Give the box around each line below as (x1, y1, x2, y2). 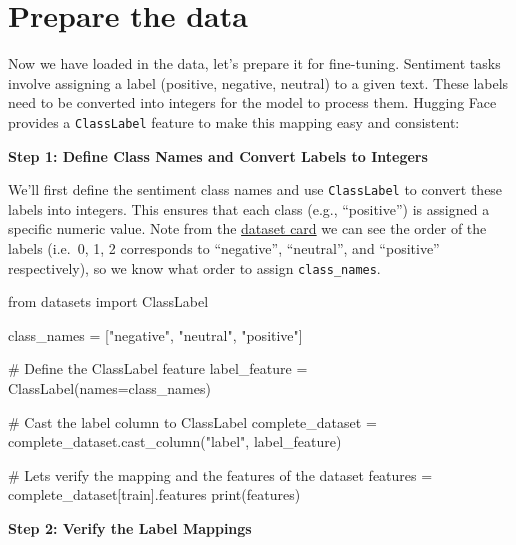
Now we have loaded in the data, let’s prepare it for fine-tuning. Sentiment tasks (8, 53, 501, 74)
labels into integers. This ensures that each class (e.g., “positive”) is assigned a (8, 198, 490, 219)
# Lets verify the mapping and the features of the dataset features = (8, 464, 433, 485)
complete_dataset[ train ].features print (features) (8, 484, 301, 505)
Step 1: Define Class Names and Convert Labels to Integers (8, 145, 428, 166)
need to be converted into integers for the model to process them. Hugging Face (8, 92, 497, 113)
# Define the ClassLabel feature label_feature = (8, 358, 308, 379)
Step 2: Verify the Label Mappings (8, 518, 252, 538)
